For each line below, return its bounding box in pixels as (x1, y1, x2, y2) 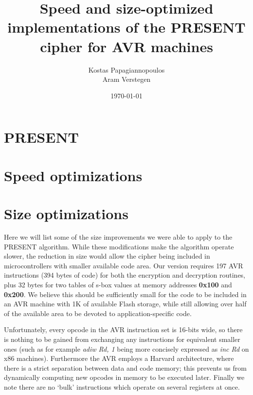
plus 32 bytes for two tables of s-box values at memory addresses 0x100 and (4, 279, 232, 289)
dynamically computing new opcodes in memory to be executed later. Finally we (4, 372, 245, 382)
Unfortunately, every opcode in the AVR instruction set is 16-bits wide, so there (4, 324, 243, 335)
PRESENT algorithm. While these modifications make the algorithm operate (4, 241, 234, 251)
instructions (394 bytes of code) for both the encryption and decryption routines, (4, 270, 246, 280)
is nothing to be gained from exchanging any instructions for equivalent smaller (4, 334, 240, 344)
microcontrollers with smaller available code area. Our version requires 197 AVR (4, 260, 243, 270)
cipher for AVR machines (40, 36, 213, 56)
